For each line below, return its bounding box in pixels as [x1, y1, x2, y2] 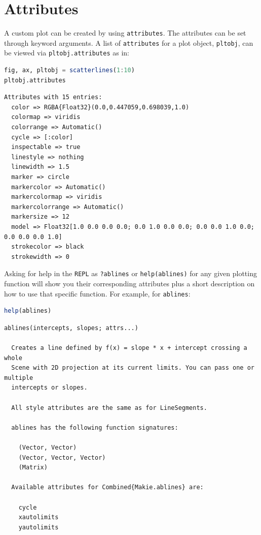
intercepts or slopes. [11, 384, 88, 392]
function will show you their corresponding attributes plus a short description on [4, 278, 255, 289]
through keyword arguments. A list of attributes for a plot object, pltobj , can [4, 37, 253, 48]
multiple [4, 374, 33, 381]
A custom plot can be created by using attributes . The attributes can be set [4, 27, 246, 38]
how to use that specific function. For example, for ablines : [4, 288, 191, 299]
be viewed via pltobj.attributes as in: [4, 47, 130, 58]
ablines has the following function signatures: [11, 424, 178, 431]
